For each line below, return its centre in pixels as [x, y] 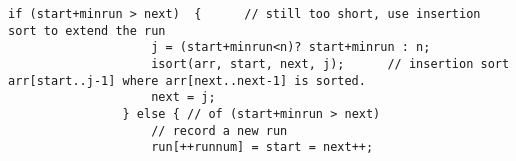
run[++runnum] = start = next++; [262, 147]
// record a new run [219, 130]
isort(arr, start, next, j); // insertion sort [330, 63]
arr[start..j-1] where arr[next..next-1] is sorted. [187, 80]
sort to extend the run [87, 30]
